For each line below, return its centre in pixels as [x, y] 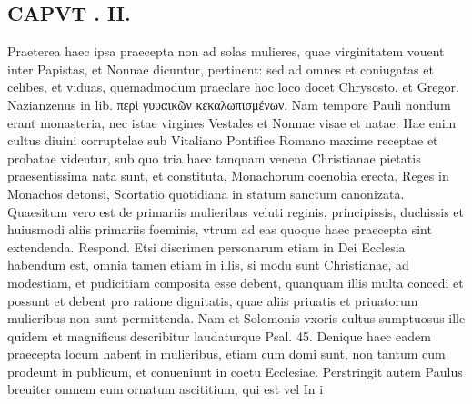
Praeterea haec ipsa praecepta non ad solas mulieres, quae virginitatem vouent [226, 51]
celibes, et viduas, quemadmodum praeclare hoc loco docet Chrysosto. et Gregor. [233, 87]
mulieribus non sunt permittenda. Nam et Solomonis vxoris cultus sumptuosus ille [236, 318]
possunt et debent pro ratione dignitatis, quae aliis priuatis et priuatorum [213, 300]
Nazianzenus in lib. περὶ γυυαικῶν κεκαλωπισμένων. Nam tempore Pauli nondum [229, 104]
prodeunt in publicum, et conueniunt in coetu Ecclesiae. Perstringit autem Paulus [235, 371]
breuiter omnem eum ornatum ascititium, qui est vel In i [166, 389]
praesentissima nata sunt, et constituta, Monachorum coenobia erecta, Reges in [228, 176]
